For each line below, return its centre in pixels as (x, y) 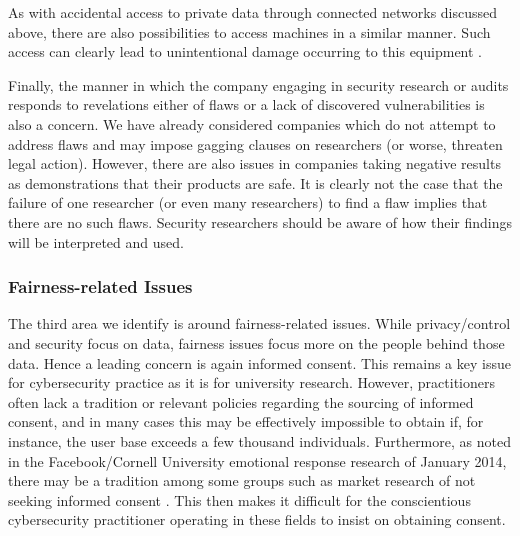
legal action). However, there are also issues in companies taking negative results (254, 163)
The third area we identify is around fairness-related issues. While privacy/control (259, 323)
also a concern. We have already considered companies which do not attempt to (252, 123)
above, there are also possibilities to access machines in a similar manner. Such (249, 31)
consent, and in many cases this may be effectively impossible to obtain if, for (246, 421)
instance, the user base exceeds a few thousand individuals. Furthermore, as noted (259, 440)
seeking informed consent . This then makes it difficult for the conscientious (239, 499)
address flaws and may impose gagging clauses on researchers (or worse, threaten (255, 143)
